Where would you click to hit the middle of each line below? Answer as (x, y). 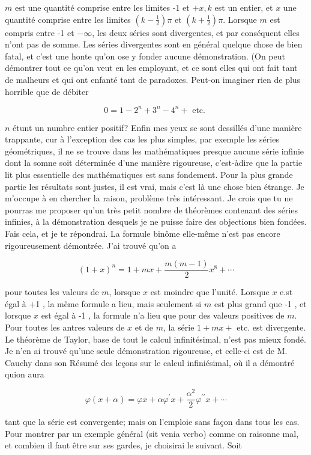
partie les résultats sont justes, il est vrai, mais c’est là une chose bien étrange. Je (155, 186)
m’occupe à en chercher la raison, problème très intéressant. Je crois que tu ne (149, 198)
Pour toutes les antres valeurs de (65, 327)
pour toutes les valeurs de (52, 292)
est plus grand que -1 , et (260, 303)
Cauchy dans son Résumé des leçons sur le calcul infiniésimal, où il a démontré (150, 362)
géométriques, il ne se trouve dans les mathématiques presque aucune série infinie (155, 151)
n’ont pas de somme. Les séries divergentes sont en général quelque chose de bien (154, 44)
